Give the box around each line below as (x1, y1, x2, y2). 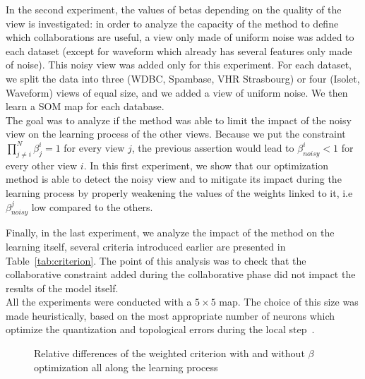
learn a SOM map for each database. (6, 99, 164, 114)
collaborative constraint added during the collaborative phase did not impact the (6, 267, 356, 282)
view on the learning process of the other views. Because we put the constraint (6, 126, 346, 141)
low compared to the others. (31, 199, 153, 214)
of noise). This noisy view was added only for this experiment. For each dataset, (6, 57, 352, 72)
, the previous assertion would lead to (131, 140, 294, 155)
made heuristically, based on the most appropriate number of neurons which (6, 308, 335, 323)
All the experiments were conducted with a (6, 294, 192, 309)
